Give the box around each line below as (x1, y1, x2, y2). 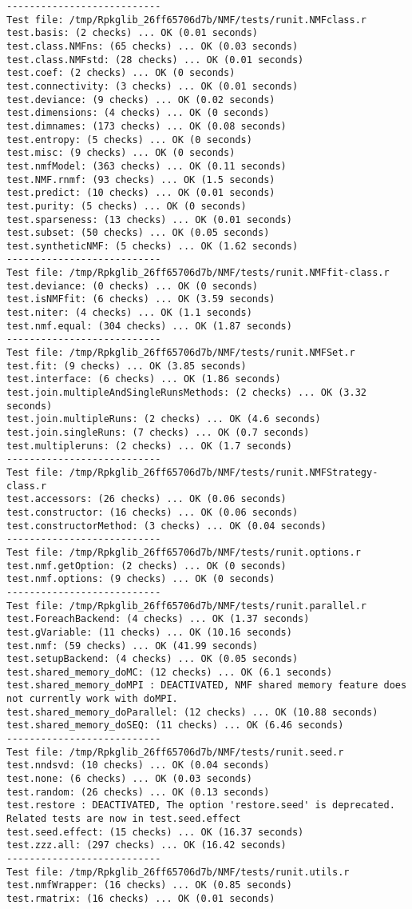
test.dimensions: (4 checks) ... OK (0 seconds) (6, 107, 270, 119)
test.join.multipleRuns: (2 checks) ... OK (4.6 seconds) (6, 413, 321, 425)
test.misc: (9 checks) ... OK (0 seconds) (6, 147, 236, 159)
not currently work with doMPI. (6, 693, 178, 705)
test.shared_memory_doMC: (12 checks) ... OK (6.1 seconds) (6, 666, 333, 678)
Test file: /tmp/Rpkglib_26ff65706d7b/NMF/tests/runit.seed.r (6, 746, 344, 758)
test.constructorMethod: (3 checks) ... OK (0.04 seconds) (6, 520, 327, 532)
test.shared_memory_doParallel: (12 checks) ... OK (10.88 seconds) (6, 706, 378, 718)
